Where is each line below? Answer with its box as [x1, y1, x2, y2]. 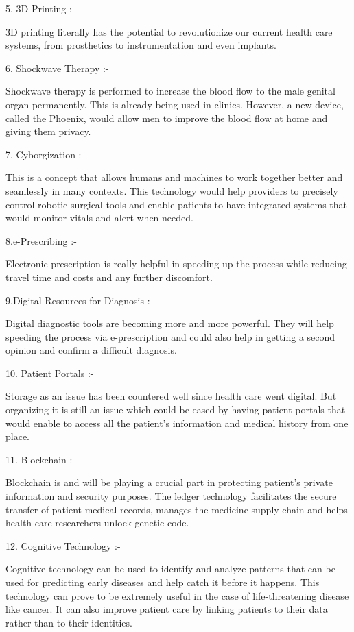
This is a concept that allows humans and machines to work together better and [5, 170, 343, 184]
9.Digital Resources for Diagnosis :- [5, 293, 154, 307]
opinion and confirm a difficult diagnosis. [5, 343, 177, 357]
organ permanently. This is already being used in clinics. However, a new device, [5, 97, 344, 111]
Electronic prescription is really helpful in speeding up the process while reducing [5, 256, 347, 271]
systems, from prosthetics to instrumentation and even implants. [5, 38, 276, 52]
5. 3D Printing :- [5, 1, 75, 15]
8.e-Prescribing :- [5, 233, 77, 247]
